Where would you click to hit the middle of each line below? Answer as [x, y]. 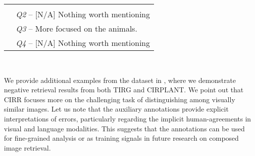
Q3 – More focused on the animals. [77, 28]
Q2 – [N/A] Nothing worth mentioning [83, 14]
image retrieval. [27, 147]
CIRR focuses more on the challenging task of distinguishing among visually [120, 99]
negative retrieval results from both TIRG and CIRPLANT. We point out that [124, 90]
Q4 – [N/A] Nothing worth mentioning [83, 43]
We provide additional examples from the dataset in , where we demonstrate [120, 80]
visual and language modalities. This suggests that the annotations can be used [125, 128]
